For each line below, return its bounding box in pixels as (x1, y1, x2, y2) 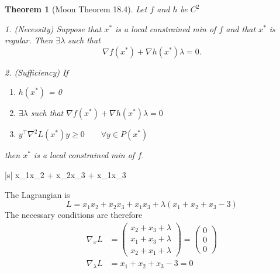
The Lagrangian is (5, 188, 70, 200)
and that (226, 22, 256, 35)
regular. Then (5, 34, 53, 46)
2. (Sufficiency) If (5, 66, 68, 78)
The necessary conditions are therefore (5, 209, 143, 221)
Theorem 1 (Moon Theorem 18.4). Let (5, 3, 147, 15)
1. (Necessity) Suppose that (5, 22, 102, 35)
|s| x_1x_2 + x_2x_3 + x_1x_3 (5, 168, 126, 180)
